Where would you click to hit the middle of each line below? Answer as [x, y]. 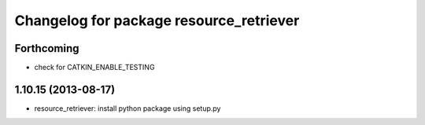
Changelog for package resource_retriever [157, 20]
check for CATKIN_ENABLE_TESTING [94, 68]
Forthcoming [47, 48]
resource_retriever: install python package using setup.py [128, 108]
